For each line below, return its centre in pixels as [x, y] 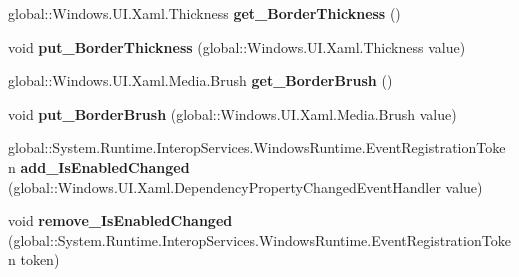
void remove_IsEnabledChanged [120, 220]
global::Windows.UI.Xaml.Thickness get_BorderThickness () [204, 13]
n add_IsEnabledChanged [99, 166]
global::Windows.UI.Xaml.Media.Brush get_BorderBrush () [200, 80]
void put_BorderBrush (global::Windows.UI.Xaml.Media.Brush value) [232, 113]
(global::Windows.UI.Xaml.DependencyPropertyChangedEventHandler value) [245, 186]
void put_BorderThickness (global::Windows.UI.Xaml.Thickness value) [237, 46]
